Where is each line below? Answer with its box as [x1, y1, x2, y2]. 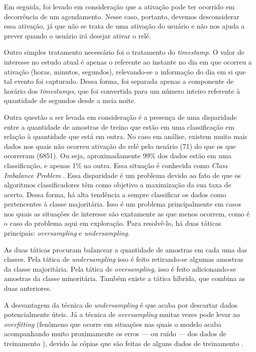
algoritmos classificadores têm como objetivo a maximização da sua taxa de [4, 179, 231, 190]
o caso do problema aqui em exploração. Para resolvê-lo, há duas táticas [4, 218, 222, 228]
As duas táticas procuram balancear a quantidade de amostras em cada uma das [4, 244, 247, 254]
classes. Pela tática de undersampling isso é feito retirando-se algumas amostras [4, 254, 244, 264]
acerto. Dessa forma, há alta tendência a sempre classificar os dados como [4, 189, 226, 199]
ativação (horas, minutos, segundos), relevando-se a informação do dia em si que [4, 66, 246, 76]
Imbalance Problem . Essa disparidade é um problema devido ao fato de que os [4, 170, 241, 180]
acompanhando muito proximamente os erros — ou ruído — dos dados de [4, 328, 226, 339]
